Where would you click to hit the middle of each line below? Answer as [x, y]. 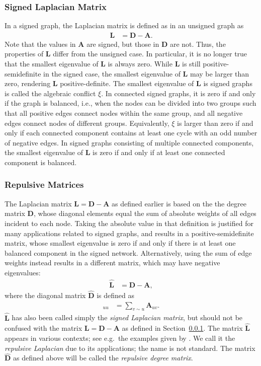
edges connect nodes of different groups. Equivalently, [87, 123]
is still [191, 64]
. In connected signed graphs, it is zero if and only [179, 93]
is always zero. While [140, 64]
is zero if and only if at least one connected [159, 152]
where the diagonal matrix [45, 295]
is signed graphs [228, 83]
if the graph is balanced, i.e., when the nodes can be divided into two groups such [130, 103]
